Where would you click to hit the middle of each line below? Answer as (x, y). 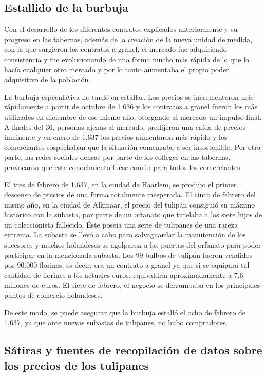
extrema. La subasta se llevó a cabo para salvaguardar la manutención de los (125, 234)
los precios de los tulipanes (77, 365)
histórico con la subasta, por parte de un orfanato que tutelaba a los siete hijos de (133, 214)
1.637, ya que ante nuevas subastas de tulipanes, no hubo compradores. (116, 322)
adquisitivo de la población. (47, 79)
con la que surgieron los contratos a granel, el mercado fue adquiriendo (116, 49)
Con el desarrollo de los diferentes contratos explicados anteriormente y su (121, 29)
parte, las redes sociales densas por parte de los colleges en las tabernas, (117, 157)
